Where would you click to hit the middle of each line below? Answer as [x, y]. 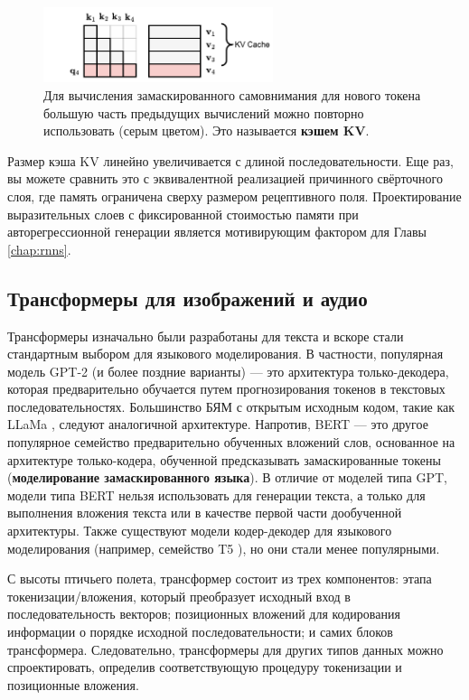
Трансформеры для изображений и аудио [188, 298]
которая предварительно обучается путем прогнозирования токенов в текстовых [226, 389]
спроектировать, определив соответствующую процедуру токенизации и [205, 667]
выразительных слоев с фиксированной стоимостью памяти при [183, 214]
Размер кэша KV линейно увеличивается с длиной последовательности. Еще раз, [230, 160]
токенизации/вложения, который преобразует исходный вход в [179, 596]
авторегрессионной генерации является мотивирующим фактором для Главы [217, 232]
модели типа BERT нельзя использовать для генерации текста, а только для [216, 495]
